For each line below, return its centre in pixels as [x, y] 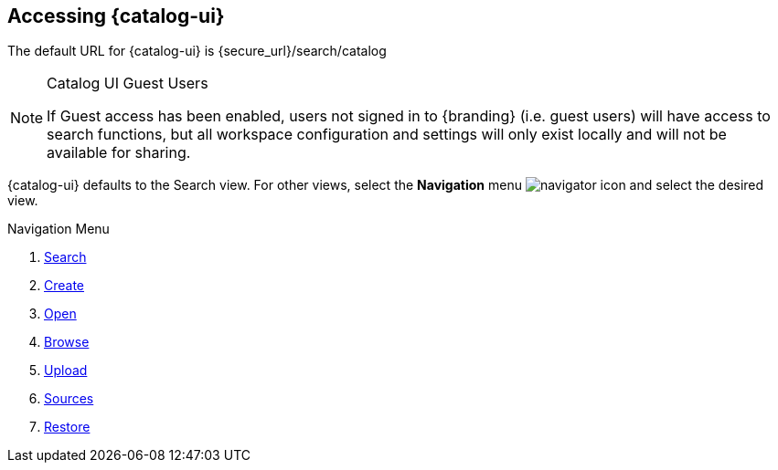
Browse [67, 342]
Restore [67, 427]
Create [64, 286]
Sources [69, 399]
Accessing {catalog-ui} [116, 16]
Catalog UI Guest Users [128, 84]
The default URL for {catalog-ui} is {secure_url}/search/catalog [197, 51]
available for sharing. [119, 153]
